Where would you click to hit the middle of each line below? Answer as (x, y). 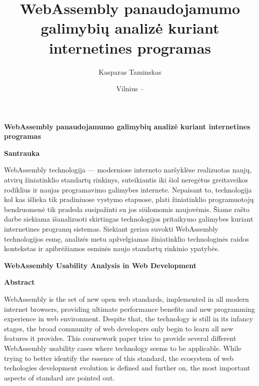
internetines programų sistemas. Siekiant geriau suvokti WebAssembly (111, 229)
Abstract (19, 282)
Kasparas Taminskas (130, 71)
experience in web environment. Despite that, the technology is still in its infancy (128, 319)
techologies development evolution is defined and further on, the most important (127, 368)
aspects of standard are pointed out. (59, 377)
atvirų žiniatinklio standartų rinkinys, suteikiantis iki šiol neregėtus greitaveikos (126, 180)
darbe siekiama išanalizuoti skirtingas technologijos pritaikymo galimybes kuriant (129, 219)
